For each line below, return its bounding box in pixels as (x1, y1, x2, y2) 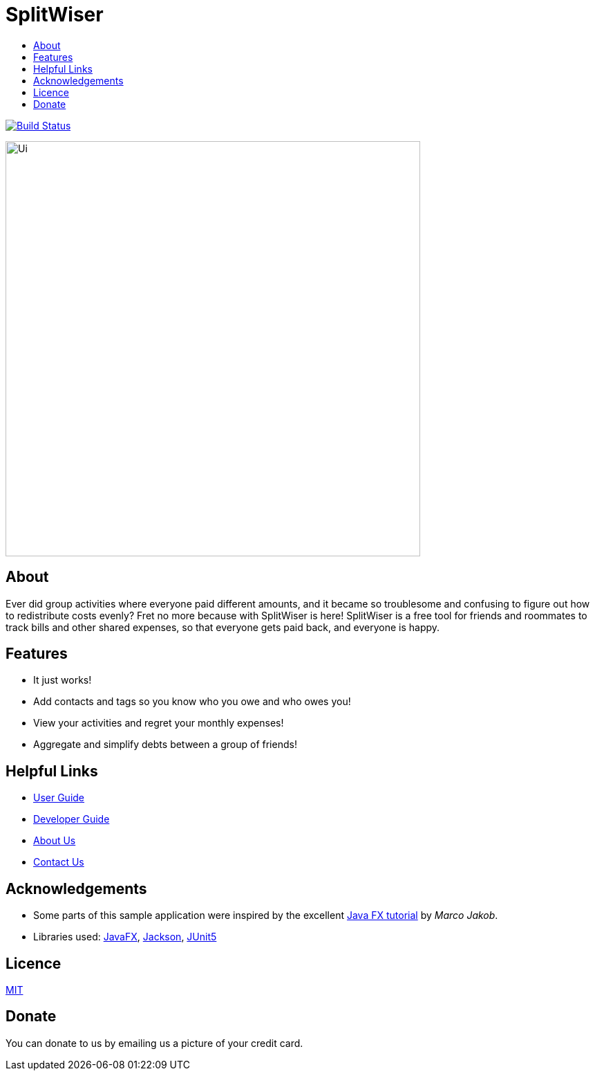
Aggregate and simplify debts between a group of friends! (33, 738, 297, 751)
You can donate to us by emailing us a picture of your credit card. (6, 1037, 303, 1049)
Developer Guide (33, 813, 110, 826)
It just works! (33, 674, 92, 686)
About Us (33, 835, 76, 847)
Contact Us (33, 856, 84, 868)
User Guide (33, 792, 85, 804)
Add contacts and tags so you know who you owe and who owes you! (33, 695, 351, 708)
